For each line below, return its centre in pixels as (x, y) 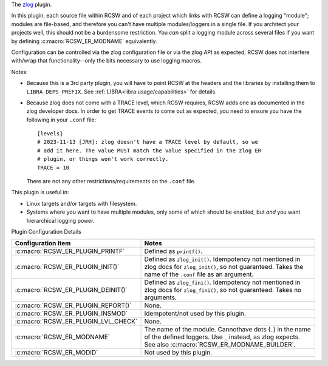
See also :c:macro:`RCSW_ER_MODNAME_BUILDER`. (220, 345)
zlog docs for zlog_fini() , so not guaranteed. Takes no (223, 290)
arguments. (161, 297)
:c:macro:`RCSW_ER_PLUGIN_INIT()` (67, 267)
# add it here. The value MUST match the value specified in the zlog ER (149, 151)
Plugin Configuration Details (46, 231)
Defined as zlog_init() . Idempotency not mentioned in (222, 259)
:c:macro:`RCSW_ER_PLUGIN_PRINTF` (70, 251)
